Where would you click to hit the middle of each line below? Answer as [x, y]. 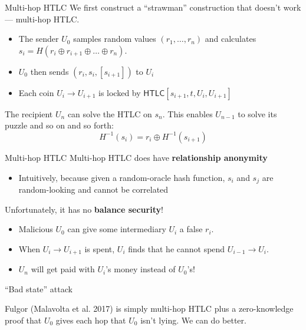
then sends [50, 71]
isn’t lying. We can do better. [193, 320]
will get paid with [63, 269]
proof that [23, 320]
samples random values [115, 39]
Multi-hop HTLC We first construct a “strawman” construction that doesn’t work [153, 7]
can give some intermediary [117, 229]
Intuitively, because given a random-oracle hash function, [122, 177]
